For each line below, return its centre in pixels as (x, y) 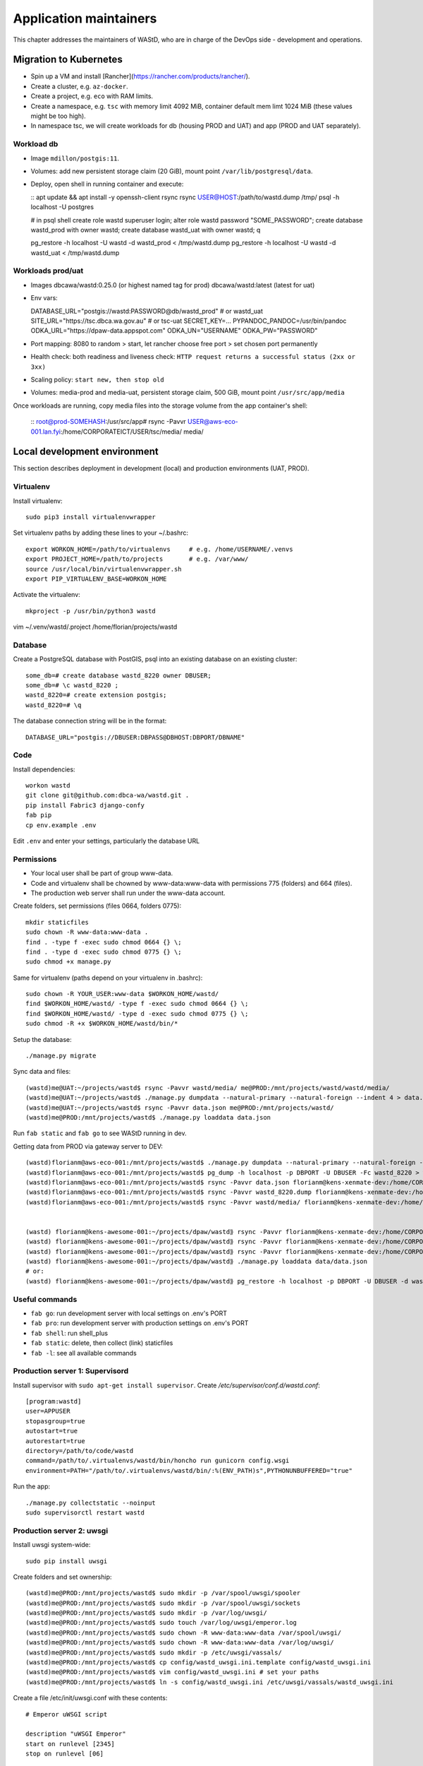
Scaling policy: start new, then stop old (98, 379)
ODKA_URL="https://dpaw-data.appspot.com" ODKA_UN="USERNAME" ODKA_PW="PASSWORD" (174, 331)
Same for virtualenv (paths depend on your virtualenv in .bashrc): (108, 978)
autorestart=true (55, 1441)
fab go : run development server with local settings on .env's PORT (129, 1313)
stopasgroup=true (55, 1421)
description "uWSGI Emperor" (76, 1734)
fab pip (39, 815)
